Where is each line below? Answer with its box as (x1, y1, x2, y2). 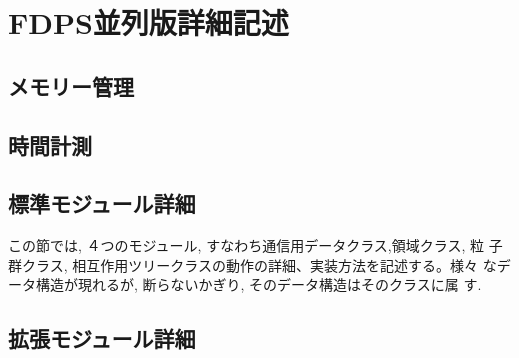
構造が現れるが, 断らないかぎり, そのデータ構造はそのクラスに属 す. (35, 274, 482, 295)
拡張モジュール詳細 (8, 323, 196, 354)
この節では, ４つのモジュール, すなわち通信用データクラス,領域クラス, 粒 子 (8, 235, 503, 256)
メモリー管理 (8, 70, 134, 101)
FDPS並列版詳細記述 (8, 2, 289, 43)
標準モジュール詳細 (8, 188, 196, 219)
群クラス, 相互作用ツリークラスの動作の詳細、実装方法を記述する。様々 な (8, 254, 497, 275)
